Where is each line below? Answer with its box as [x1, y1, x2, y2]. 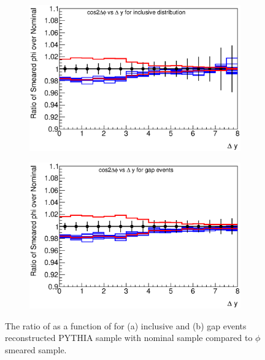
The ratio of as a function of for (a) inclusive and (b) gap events [5, 319, 247, 332]
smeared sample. [5, 343, 67, 356]
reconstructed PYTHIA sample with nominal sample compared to [5, 331, 253, 344]
